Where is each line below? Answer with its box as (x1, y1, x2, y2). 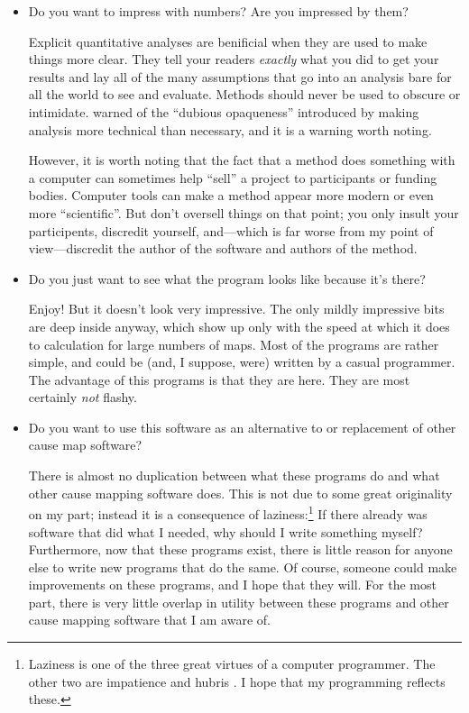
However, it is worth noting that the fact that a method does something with (28, 151, 455, 169)
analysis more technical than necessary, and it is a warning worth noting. (28, 120, 432, 139)
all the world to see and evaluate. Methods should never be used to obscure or (28, 85, 461, 104)
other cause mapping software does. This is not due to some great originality (28, 483, 453, 502)
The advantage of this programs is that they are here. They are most (28, 370, 410, 388)
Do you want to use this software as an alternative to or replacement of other (28, 417, 456, 436)
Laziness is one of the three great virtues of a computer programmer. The (28, 654, 436, 673)
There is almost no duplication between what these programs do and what (28, 466, 440, 485)
